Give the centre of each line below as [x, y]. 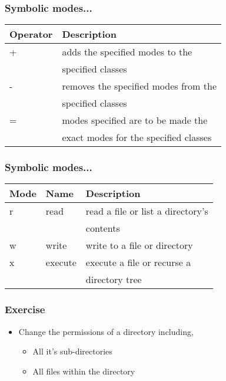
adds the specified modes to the [127, 52]
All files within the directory [84, 371]
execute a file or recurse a [138, 262]
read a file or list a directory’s [147, 211]
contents [103, 228]
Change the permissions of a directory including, [106, 331]
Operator [31, 34]
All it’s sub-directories [72, 351]
